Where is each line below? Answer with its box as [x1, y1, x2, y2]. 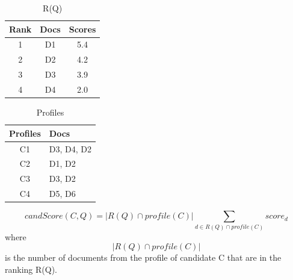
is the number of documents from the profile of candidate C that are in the [5, 251, 282, 264]
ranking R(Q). [5, 263, 57, 275]
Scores [69, 22, 96, 35]
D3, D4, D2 [49, 142, 92, 155]
